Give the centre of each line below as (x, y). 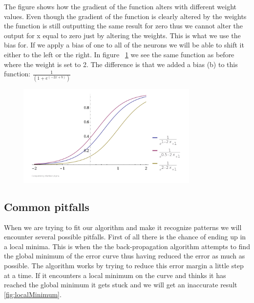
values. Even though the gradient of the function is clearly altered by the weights (125, 16)
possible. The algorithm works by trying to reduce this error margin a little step (124, 266)
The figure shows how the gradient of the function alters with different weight (120, 6)
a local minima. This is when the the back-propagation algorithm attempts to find (127, 246)
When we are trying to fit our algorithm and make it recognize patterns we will (123, 227)
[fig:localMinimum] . (33, 294)
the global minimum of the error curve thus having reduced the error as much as (125, 256)
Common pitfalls (47, 206)
